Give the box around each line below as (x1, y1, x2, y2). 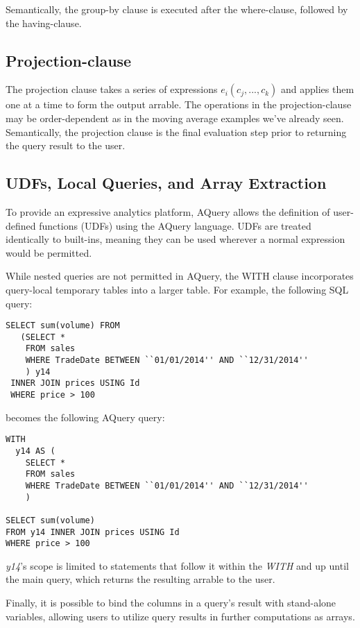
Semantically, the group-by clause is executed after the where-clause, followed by (6, 2, 348, 16)
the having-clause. (6, 15, 82, 30)
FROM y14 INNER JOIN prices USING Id (6, 527, 180, 537)
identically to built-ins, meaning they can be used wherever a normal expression (6, 232, 345, 246)
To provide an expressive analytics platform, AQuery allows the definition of (6, 204, 330, 219)
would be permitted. (6, 245, 92, 260)
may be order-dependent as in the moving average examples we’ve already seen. (6, 110, 344, 125)
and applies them (281, 82, 354, 96)
